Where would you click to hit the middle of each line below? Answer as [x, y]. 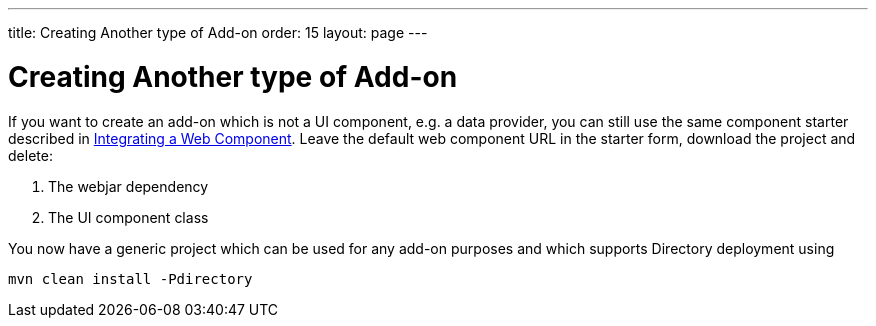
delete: [30, 155]
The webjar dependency [128, 186]
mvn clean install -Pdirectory [130, 278]
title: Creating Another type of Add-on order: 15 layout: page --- [218, 32]
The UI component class [128, 217]
